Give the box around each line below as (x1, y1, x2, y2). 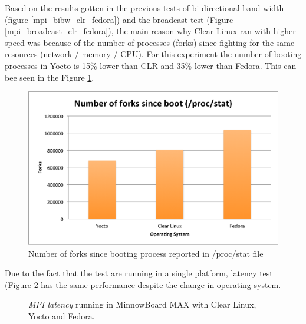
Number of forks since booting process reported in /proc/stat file (28, 247, 264, 259)
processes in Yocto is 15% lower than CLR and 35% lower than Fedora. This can (5, 59, 297, 71)
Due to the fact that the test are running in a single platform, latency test (5, 267, 273, 279)
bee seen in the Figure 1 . (5, 71, 94, 83)
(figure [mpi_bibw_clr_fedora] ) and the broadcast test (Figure (5, 13, 233, 25)
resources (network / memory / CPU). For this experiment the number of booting (5, 48, 302, 60)
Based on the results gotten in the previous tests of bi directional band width (5, 2, 284, 14)
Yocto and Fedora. (28, 309, 95, 322)
